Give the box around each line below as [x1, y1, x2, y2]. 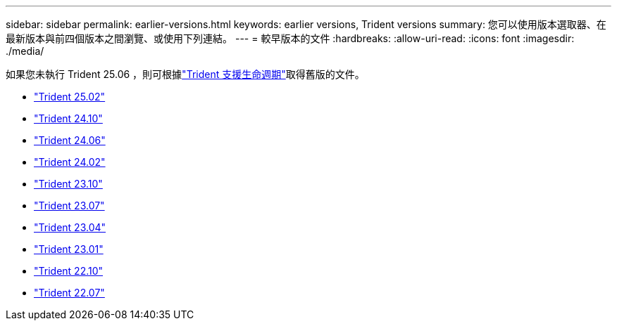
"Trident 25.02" [34, 91, 106, 103]
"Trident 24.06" [34, 134, 106, 146]
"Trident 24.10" [34, 112, 103, 124]
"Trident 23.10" [34, 178, 103, 190]
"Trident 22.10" [34, 265, 104, 277]
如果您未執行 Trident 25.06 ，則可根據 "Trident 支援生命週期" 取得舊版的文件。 [6, 68, 365, 80]
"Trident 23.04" [34, 221, 106, 233]
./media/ [6, 45, 44, 57]
